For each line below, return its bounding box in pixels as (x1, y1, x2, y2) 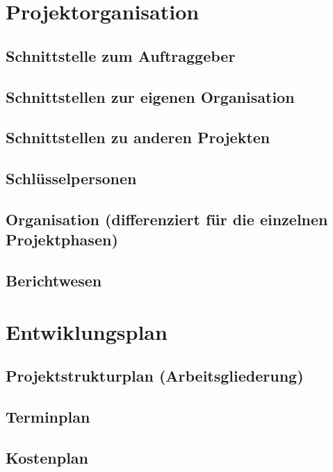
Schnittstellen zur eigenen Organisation (6, 86, 295, 107)
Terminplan (6, 406, 90, 427)
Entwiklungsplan (6, 317, 168, 345)
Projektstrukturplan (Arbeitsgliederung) (6, 365, 304, 386)
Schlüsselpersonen (6, 168, 137, 189)
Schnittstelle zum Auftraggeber (6, 44, 236, 66)
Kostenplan (6, 446, 89, 468)
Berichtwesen (6, 270, 102, 291)
